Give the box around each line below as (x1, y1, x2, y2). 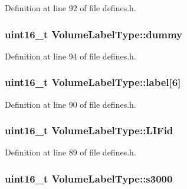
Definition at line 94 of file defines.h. (5, 49, 136, 62)
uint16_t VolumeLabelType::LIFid (5, 123, 173, 138)
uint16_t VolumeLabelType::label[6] (5, 75, 181, 89)
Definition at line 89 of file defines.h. (5, 146, 136, 158)
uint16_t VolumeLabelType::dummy (5, 26, 183, 41)
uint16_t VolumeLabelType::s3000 (5, 171, 173, 185)
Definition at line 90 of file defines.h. (5, 98, 136, 110)
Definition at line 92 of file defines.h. (5, 2, 136, 14)
